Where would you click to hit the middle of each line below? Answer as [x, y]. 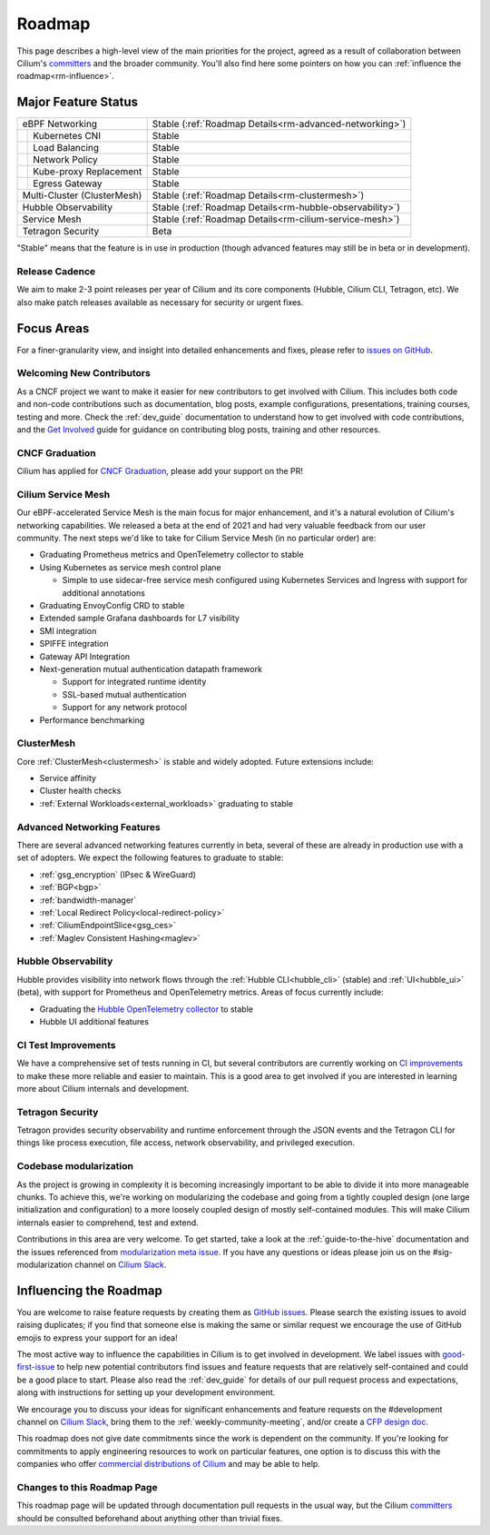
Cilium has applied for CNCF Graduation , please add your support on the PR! [160, 471]
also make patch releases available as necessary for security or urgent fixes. [160, 302]
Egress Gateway [68, 183]
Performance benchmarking [92, 720]
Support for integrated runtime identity [134, 682]
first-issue [36, 1367]
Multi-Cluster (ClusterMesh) [82, 195]
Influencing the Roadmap [89, 1290]
